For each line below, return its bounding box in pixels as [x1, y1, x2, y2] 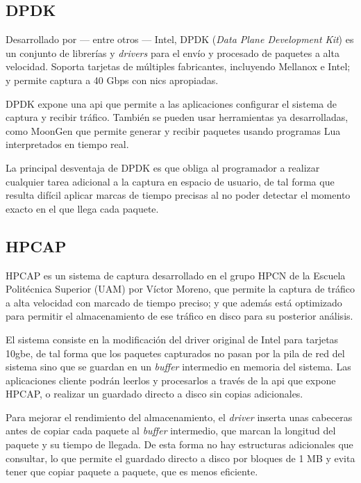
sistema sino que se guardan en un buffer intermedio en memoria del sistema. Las [6, 359, 351, 374]
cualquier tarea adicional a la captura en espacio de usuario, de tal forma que [6, 174, 335, 188]
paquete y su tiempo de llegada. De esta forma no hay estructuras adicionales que [6, 437, 353, 452]
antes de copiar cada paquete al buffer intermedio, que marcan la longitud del [6, 423, 336, 438]
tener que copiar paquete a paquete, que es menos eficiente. [6, 464, 258, 479]
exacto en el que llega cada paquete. [6, 201, 159, 215]
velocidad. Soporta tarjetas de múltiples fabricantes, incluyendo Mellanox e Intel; [6, 59, 351, 74]
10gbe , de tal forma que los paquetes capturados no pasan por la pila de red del [6, 345, 345, 360]
